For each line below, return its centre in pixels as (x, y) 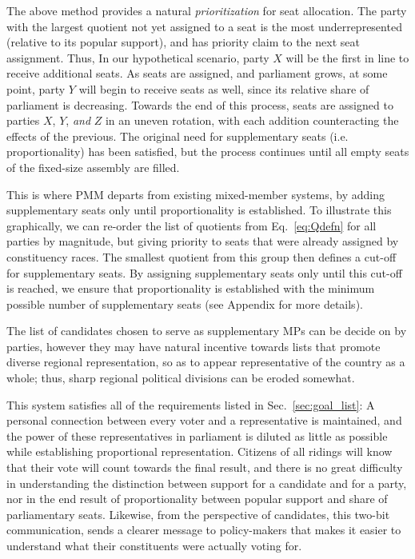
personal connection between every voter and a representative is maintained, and (204, 420)
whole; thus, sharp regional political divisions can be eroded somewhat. (181, 378)
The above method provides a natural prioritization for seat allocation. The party (207, 10)
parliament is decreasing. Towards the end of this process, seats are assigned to (200, 104)
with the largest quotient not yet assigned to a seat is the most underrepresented (204, 26)
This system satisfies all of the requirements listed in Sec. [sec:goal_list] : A (191, 404)
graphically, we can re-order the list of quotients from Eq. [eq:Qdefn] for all (192, 225)
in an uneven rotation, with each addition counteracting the (252, 120)
